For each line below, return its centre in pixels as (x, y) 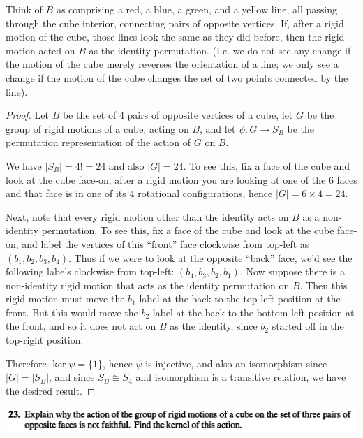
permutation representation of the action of (98, 142)
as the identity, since (214, 326)
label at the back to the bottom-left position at (253, 312)
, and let (217, 128)
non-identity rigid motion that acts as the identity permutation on (148, 285)
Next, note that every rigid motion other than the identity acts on (147, 216)
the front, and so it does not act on (81, 326)
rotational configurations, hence (205, 193)
